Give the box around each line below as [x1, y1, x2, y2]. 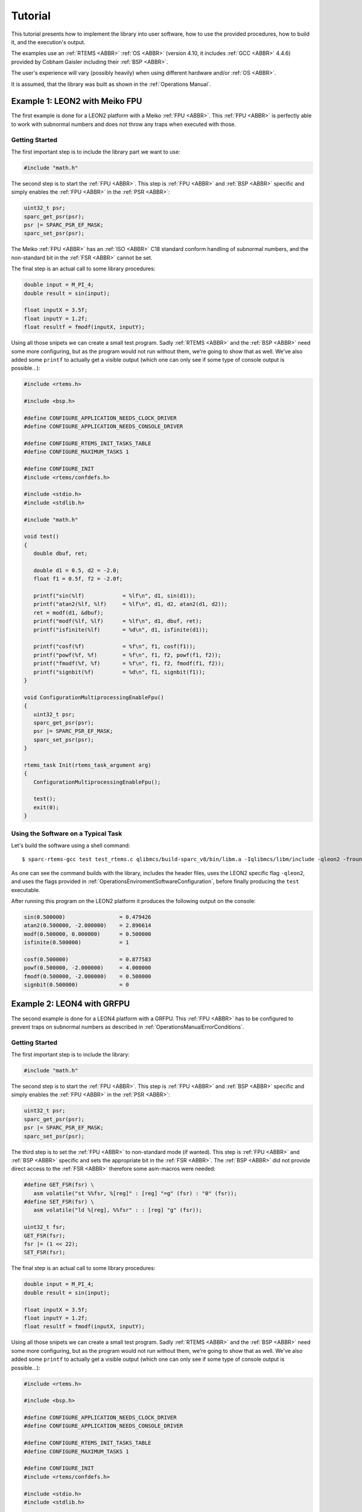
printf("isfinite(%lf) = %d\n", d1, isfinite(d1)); [33, 626, 209, 633]
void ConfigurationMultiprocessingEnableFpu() [24, 694, 164, 701]
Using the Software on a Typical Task [11, 829, 122, 838]
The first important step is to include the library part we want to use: [11, 148, 180, 155]
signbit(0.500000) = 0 [24, 982, 129, 988]
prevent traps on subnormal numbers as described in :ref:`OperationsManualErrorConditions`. [11, 1023, 244, 1031]
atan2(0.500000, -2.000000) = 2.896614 [24, 922, 151, 929]
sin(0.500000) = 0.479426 [24, 913, 151, 921]
